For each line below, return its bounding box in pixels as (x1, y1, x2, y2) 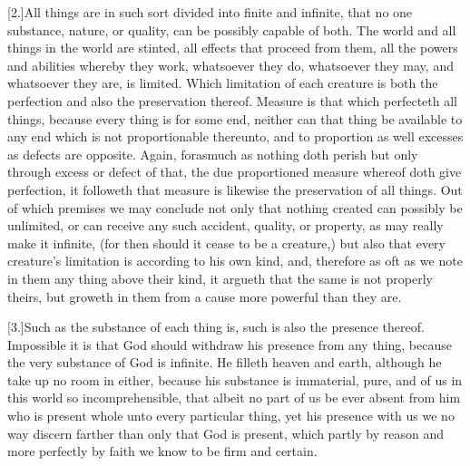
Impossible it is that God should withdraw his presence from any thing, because (7, 335, 452, 354)
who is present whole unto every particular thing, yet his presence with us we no (7, 406, 455, 425)
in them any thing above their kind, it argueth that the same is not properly (7, 268, 433, 287)
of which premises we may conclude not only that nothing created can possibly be (7, 198, 463, 217)
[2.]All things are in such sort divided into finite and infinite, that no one (7, 3, 413, 21)
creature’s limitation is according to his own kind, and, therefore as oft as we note (7, 251, 463, 270)
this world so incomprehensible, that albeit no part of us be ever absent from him (7, 388, 461, 407)
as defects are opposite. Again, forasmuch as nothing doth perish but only (7, 144, 418, 163)
